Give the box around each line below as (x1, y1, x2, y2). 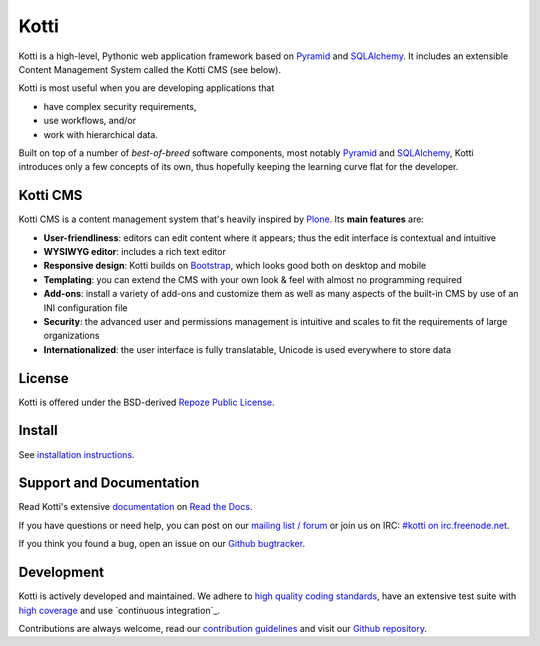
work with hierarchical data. (43, 128, 159, 140)
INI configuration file (43, 301, 128, 314)
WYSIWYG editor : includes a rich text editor (43, 245, 227, 257)
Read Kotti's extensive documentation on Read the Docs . (18, 501, 253, 513)
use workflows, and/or (43, 115, 137, 127)
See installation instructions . (18, 448, 135, 460)
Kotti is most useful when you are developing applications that (18, 82, 275, 94)
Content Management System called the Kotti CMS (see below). (18, 63, 282, 75)
